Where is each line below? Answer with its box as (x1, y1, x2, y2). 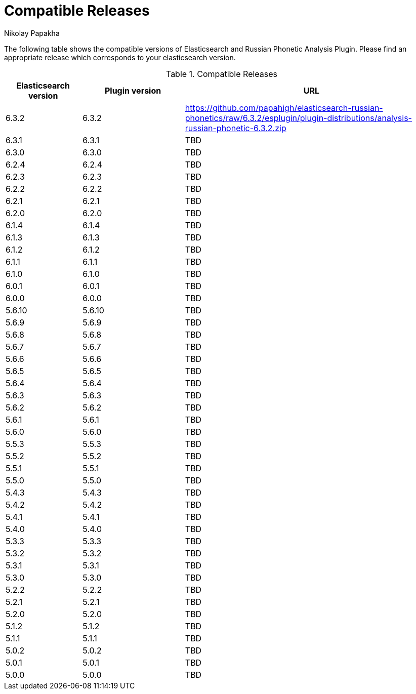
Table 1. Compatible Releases (165, 68, 278, 79)
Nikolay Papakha (4, 28, 60, 37)
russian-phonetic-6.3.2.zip (185, 123, 286, 133)
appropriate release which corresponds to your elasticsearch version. (4, 53, 236, 62)
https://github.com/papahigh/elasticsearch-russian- (185, 102, 383, 113)
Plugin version (104, 85, 161, 96)
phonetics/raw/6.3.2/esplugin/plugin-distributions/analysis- (185, 112, 412, 123)
